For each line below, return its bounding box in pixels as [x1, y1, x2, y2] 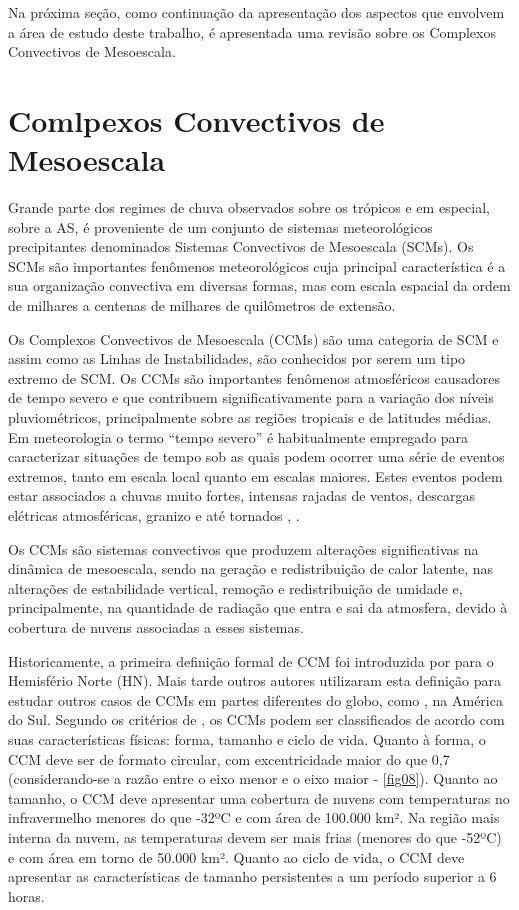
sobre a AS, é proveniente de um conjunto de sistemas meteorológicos [8, 216, 433, 237]
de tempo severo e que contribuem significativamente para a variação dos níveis [8, 387, 494, 408]
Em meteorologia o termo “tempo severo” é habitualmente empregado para [8, 426, 469, 447]
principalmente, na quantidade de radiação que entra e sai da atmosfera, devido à [8, 597, 508, 618]
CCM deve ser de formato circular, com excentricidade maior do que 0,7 [8, 748, 450, 769]
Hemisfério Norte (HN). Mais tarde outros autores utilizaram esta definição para [8, 670, 501, 691]
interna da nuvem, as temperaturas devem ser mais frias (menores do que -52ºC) [8, 826, 502, 847]
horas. [8, 885, 45, 906]
